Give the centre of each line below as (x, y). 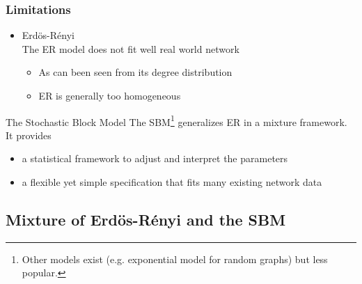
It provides (29, 135)
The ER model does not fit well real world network (131, 48)
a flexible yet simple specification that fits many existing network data (172, 182)
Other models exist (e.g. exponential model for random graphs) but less (175, 259)
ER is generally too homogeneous (110, 95)
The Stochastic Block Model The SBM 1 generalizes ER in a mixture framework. (176, 120)
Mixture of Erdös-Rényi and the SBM (146, 220)
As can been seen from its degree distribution (135, 72)
